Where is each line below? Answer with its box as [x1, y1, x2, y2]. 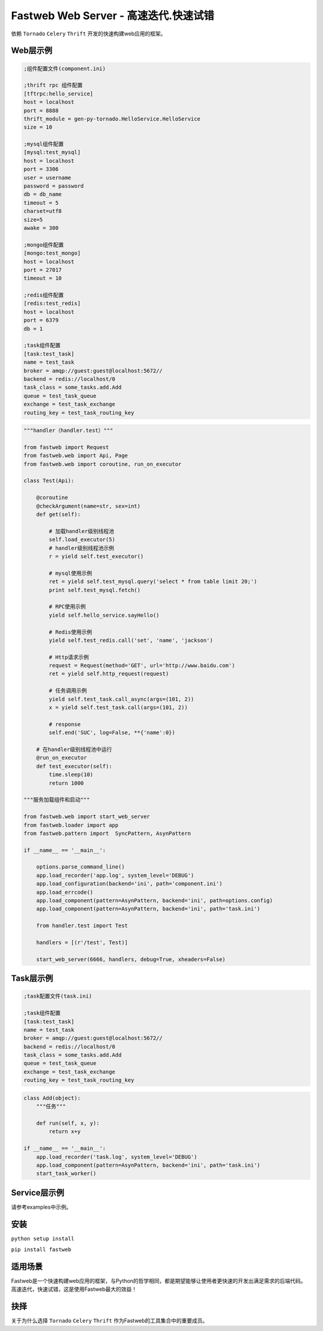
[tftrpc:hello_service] [23, 90, 94, 97]
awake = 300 [23, 224, 59, 231]
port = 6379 [23, 317, 59, 324]
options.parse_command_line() [36, 864, 125, 870]
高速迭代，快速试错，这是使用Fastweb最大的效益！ [11, 1285, 137, 1293]
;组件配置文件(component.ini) [23, 65, 106, 72]
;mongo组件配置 [23, 241, 64, 248]
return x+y [48, 1128, 81, 1135]
